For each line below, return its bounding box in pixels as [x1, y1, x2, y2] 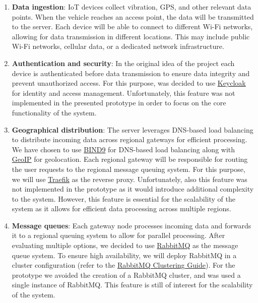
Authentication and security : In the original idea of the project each [12, 57, 235, 68]
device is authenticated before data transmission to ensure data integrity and [12, 68, 250, 78]
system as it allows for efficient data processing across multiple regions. [12, 203, 231, 214]
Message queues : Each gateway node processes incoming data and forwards [12, 220, 251, 230]
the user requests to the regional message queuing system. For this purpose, [12, 163, 245, 174]
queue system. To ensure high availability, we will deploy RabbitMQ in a [12, 250, 237, 260]
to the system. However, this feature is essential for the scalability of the [12, 193, 235, 204]
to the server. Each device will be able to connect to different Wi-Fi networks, [12, 21, 253, 32]
